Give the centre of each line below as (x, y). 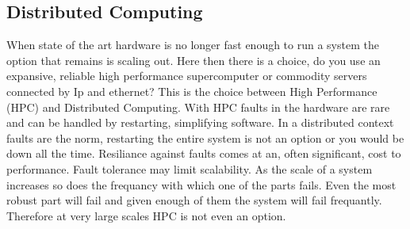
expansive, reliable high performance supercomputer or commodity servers (187, 76)
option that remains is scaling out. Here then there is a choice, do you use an (194, 60)
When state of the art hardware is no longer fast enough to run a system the (193, 45)
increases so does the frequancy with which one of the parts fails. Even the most (201, 184)
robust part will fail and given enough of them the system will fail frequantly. (194, 200)
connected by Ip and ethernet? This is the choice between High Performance (192, 91)
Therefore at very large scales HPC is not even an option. (146, 215)
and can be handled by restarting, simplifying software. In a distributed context (200, 122)
